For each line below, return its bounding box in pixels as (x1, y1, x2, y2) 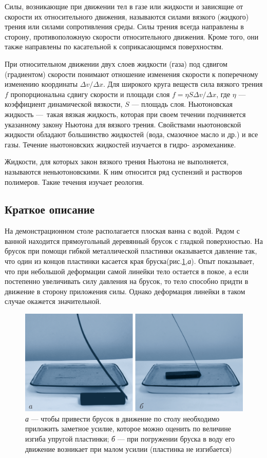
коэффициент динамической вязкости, (5, 99, 123, 109)
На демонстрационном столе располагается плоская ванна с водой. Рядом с (5, 225, 240, 236)
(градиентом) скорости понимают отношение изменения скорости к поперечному (5, 68, 258, 79)
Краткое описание (5, 201, 95, 217)
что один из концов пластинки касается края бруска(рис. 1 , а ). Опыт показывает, (5, 256, 255, 266)
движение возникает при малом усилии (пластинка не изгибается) (25, 443, 232, 454)
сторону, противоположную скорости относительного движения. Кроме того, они (5, 31, 259, 42)
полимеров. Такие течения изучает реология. (5, 176, 144, 187)
